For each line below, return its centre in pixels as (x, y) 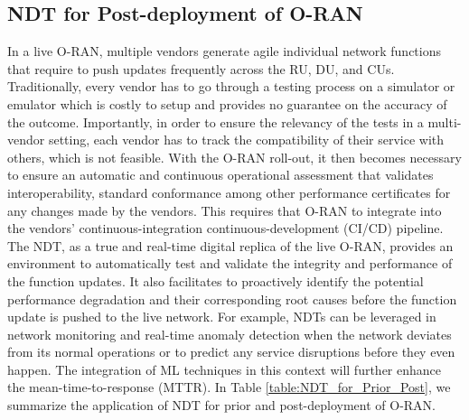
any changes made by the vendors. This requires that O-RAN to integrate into (225, 210)
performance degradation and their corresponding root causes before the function (232, 299)
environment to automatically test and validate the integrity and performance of (230, 263)
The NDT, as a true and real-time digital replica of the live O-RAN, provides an (230, 245)
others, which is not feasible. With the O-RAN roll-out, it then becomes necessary (234, 157)
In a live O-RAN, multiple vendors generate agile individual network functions (224, 51)
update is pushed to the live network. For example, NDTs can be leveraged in (222, 317)
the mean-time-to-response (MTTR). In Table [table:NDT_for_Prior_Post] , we (229, 387)
